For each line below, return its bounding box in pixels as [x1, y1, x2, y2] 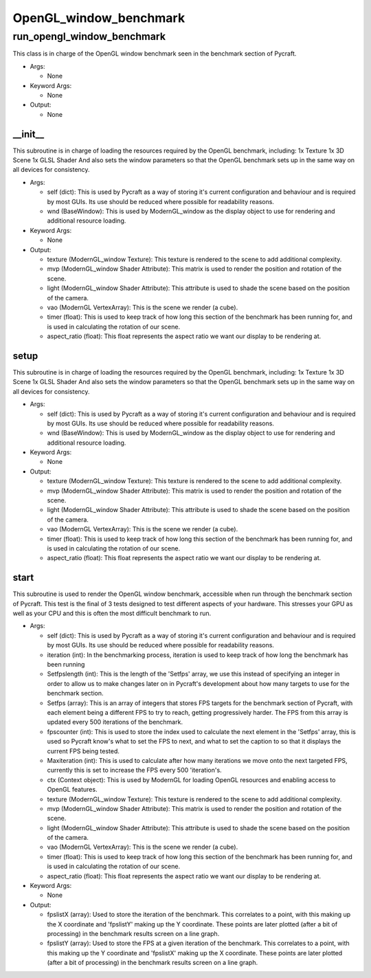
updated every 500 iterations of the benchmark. [47, 718, 183, 726]
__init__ [12, 128, 45, 140]
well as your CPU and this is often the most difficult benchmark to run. [12, 609, 212, 618]
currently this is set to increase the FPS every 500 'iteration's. [47, 766, 223, 775]
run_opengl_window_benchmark [12, 30, 166, 43]
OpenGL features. [47, 786, 98, 794]
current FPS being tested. [47, 746, 120, 755]
